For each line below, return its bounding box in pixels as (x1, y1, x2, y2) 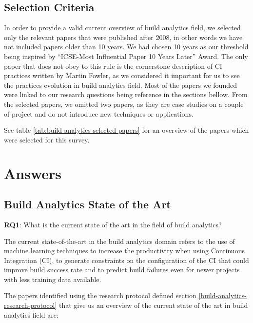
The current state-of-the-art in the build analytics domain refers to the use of (4, 236, 235, 246)
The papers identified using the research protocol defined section (4, 290, 196, 301)
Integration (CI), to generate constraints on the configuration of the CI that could (4, 255, 249, 265)
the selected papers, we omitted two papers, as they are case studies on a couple (4, 99, 244, 109)
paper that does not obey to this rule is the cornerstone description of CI (4, 61, 222, 71)
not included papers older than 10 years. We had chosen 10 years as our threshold (4, 41, 249, 52)
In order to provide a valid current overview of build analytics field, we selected (4, 22, 241, 33)
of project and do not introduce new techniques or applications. (4, 108, 194, 119)
